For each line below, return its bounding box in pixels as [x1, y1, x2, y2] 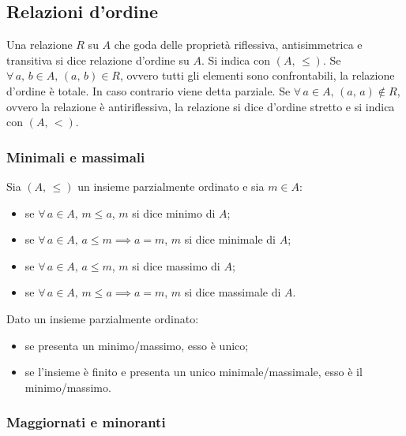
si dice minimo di [132, 204, 216, 221]
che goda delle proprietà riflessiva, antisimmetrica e [114, 36, 363, 53]
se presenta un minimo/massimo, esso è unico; [24, 337, 249, 353]
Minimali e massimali [6, 147, 145, 166]
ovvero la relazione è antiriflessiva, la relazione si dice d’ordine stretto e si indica [6, 98, 395, 114]
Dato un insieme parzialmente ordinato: [6, 310, 199, 326]
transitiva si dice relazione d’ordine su [6, 51, 190, 68]
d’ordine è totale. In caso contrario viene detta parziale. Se [6, 82, 291, 99]
